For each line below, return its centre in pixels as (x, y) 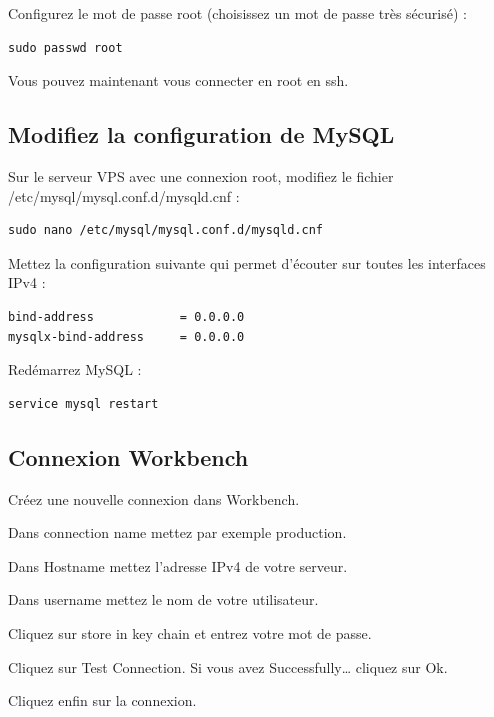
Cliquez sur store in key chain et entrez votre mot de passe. (190, 632)
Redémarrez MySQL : (75, 369)
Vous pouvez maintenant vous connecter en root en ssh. (178, 80)
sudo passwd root (65, 47)
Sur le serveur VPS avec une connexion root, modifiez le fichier (201, 175)
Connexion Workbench (128, 456)
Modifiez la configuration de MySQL (201, 134)
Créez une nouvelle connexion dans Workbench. (154, 498)
